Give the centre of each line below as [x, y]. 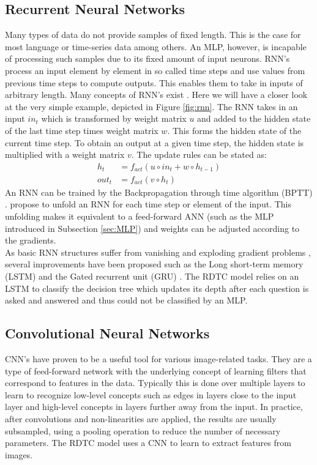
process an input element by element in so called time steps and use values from [155, 70]
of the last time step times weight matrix [82, 130]
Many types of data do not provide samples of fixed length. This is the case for [153, 35]
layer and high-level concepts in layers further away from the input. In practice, [154, 407]
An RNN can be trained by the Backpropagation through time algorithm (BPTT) [159, 192]
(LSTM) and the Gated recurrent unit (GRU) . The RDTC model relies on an [152, 276]
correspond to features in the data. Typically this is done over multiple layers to [155, 383]
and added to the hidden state [254, 118]
